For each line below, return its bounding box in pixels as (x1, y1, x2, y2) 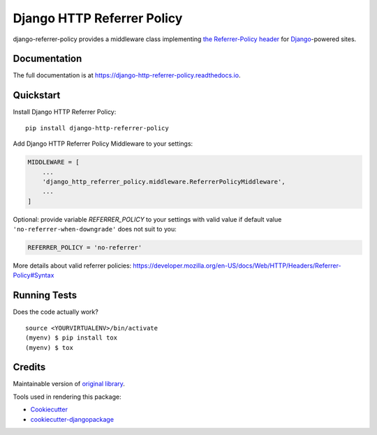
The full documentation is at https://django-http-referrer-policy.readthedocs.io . (13, 71, 241, 79)
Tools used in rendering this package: (13, 392, 121, 401)
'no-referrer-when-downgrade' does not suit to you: (13, 225, 177, 234)
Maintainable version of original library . (13, 380, 126, 388)
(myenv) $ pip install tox (25, 334, 118, 342)
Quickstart (13, 89, 61, 101)
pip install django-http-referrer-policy (25, 124, 169, 132)
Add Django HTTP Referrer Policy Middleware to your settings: (13, 139, 193, 148)
